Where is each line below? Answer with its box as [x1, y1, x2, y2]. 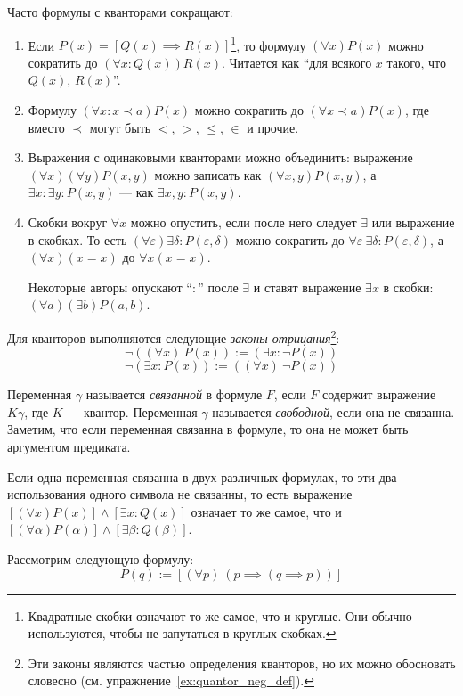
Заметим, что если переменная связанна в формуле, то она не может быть [7, 420, 409, 438]
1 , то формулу [231, 33, 306, 54]
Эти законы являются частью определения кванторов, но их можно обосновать [28, 653, 456, 672]
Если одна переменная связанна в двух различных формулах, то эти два [7, 467, 397, 486]
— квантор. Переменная [67, 402, 198, 421]
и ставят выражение [253, 277, 361, 296]
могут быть [89, 118, 151, 136]
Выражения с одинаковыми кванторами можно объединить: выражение [28, 148, 413, 167]
